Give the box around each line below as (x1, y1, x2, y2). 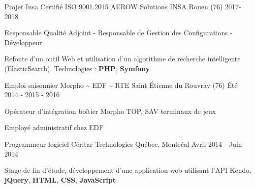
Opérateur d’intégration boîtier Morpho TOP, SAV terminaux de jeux (4, 106, 216, 116)
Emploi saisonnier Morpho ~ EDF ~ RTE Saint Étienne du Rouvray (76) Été (4, 80, 238, 90)
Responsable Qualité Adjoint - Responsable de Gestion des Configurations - (4, 27, 233, 38)
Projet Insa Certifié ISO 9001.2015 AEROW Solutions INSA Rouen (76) (4, 1, 223, 11)
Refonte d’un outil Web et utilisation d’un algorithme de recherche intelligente (4, 54, 241, 64)
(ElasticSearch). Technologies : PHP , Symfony (4, 63, 150, 73)
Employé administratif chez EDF (4, 122, 104, 133)
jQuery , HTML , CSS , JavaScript (4, 174, 116, 185)
